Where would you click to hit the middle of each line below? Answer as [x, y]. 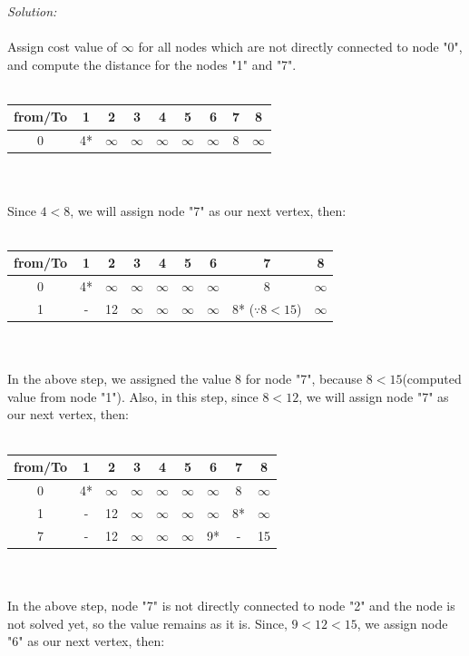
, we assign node [402, 623]
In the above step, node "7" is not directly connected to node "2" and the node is [231, 605]
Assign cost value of [63, 47]
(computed [432, 379]
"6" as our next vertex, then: [86, 641]
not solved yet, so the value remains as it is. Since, [147, 623]
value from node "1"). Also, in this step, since [133, 396]
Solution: [32, 11]
